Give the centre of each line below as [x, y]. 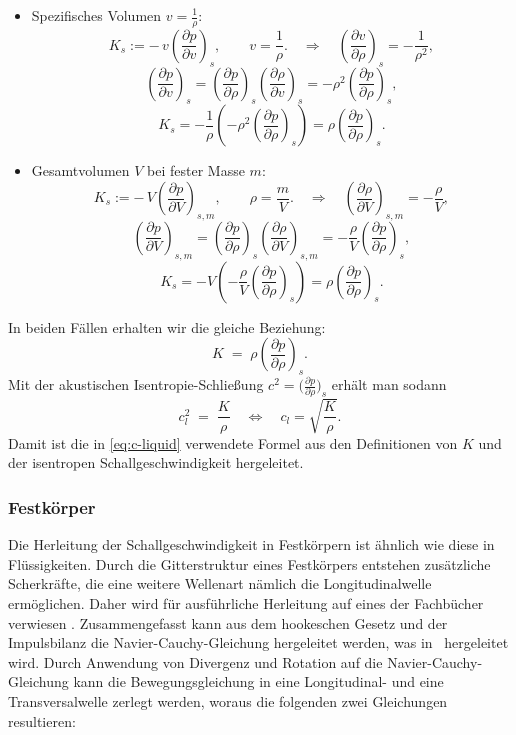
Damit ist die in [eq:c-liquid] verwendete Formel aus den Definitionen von [233, 442]
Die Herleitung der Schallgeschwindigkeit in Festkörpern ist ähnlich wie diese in [251, 544]
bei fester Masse [196, 170]
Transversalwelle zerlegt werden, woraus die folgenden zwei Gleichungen [228, 701]
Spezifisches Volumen [96, 15]
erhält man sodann [389, 384]
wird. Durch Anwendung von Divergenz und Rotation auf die [195, 661]
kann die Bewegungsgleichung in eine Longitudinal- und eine [258, 681]
